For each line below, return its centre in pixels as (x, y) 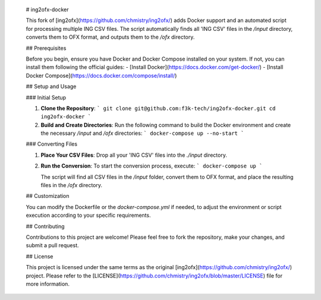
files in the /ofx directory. (72, 185)
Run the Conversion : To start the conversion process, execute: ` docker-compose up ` (152, 166)
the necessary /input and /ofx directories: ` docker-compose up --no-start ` (142, 133)
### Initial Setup (46, 97)
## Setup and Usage (51, 87)
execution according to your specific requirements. (88, 215)
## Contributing (45, 226)
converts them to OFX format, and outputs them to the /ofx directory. (110, 37)
